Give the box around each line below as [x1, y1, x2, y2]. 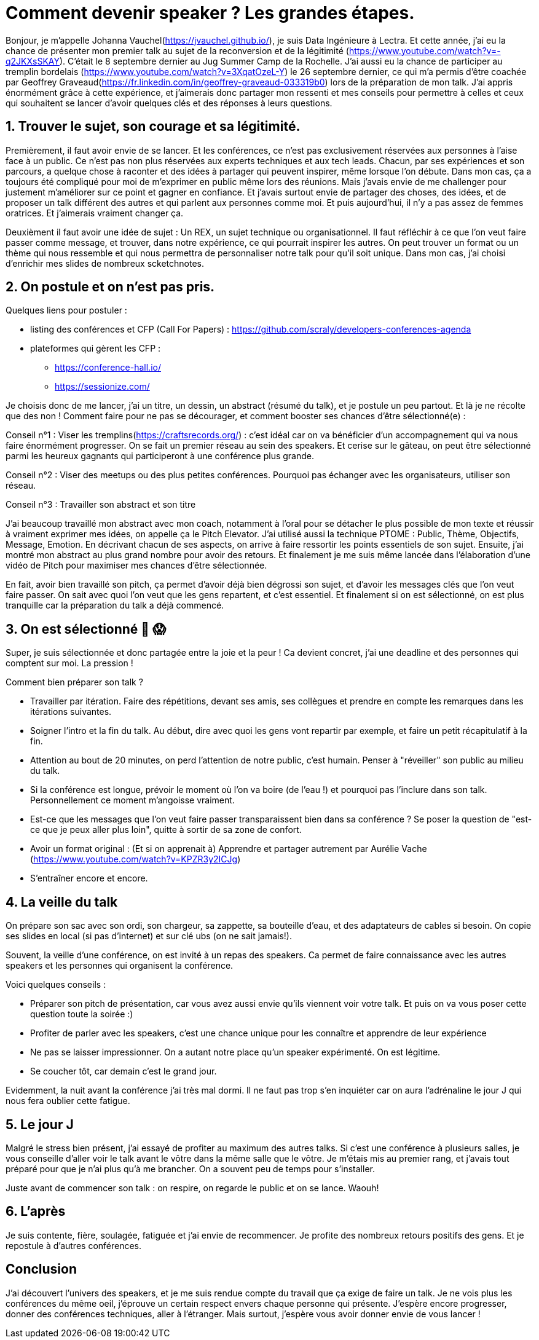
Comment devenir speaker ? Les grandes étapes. [6, 2, 415, 23]
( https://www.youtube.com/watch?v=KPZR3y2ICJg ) [30, 854, 241, 865]
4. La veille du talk [6, 894, 118, 910]
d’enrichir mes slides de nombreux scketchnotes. [6, 258, 205, 269]
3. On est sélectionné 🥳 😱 [6, 621, 166, 637]
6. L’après [6, 1204, 66, 1220]
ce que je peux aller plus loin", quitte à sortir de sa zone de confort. [30, 824, 302, 835]
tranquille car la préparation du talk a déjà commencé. [6, 600, 224, 611]
